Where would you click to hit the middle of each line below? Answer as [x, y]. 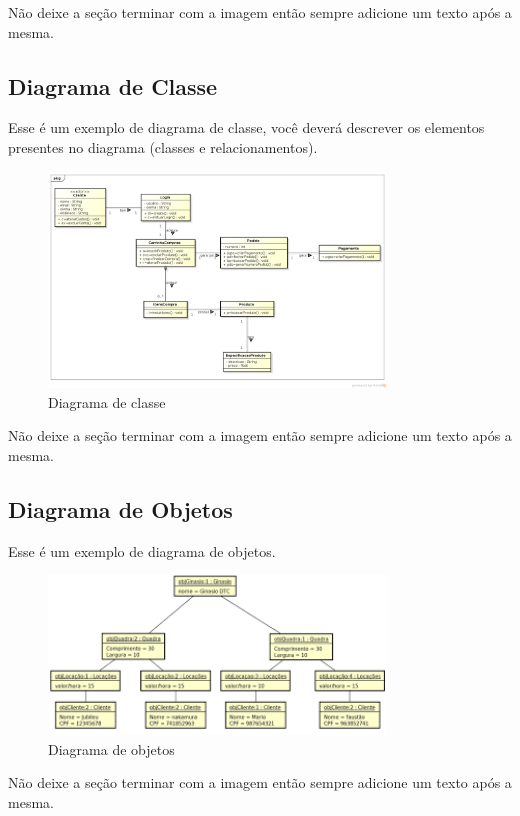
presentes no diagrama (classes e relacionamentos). [163, 146]
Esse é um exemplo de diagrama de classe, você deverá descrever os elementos [246, 127]
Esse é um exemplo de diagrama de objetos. [142, 550]
